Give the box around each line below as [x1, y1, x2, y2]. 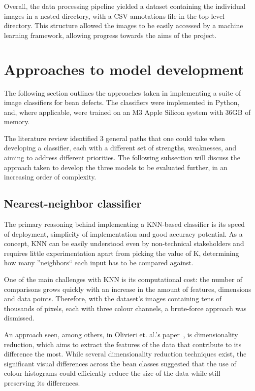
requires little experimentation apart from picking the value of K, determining [4, 248, 239, 258]
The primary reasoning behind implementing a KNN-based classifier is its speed [4, 219, 245, 229]
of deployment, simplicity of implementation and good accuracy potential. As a [4, 228, 243, 239]
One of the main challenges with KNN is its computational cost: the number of [4, 274, 243, 284]
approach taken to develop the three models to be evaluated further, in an [4, 162, 228, 172]
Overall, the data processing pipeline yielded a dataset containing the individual [4, 1, 246, 11]
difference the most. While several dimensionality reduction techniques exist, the [4, 349, 247, 359]
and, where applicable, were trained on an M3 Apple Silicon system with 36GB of [4, 107, 251, 117]
